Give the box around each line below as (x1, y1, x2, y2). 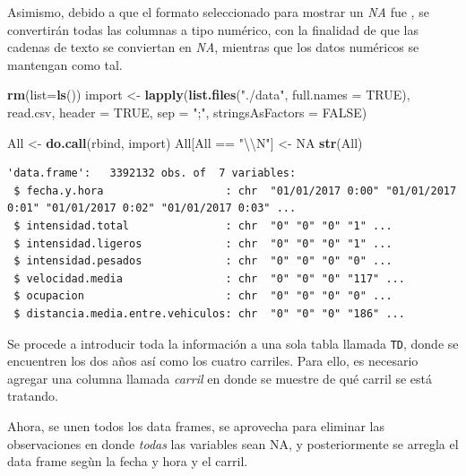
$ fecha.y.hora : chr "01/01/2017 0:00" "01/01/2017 (13, 184, 457, 197)
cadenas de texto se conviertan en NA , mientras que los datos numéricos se (7, 38, 419, 56)
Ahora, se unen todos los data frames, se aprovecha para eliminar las (7, 416, 385, 435)
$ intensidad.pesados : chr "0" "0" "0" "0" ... (13, 255, 393, 268)
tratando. (7, 386, 58, 405)
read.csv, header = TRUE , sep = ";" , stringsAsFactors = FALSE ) (7, 102, 367, 121)
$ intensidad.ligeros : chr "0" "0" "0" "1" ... (13, 237, 393, 250)
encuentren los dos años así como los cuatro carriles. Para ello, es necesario (7, 351, 419, 370)
